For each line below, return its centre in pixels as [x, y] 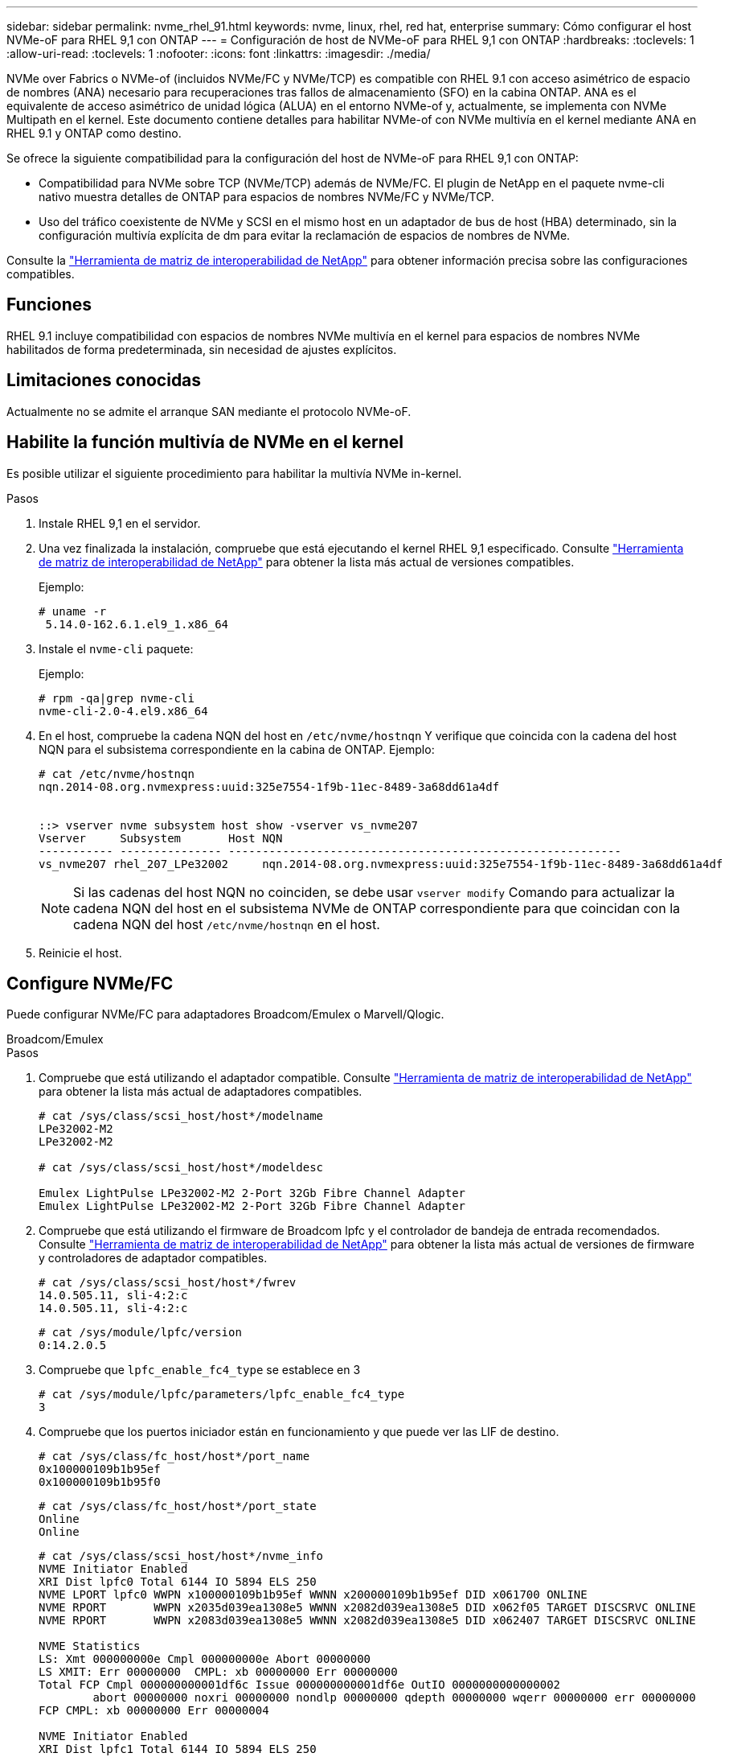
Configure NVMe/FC [90, 983]
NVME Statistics [90, 1646]
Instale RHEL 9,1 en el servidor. [120, 523]
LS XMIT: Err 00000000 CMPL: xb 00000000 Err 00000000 [218, 1672]
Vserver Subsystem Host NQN [161, 838]
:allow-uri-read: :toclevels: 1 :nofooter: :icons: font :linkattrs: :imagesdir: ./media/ [219, 53]
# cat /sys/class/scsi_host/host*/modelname [181, 1116]
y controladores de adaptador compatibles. [153, 1258]
